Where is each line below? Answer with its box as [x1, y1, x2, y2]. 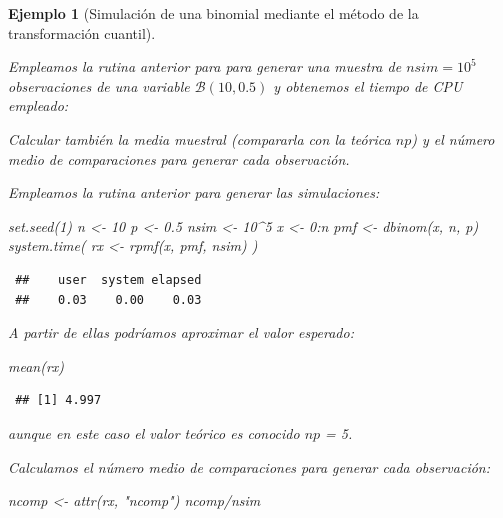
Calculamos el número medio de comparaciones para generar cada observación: [8, 456, 491, 477]
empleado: [8, 95, 69, 116]
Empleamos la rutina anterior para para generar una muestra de [8, 56, 402, 77]
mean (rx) [8, 355, 65, 376]
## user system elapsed [15, 272, 202, 287]
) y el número [411, 128, 495, 149]
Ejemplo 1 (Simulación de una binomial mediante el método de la [8, 3, 419, 23]
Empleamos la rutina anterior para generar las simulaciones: [8, 182, 380, 203]
